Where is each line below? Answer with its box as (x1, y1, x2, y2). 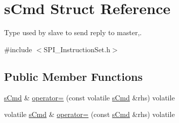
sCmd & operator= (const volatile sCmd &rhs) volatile (4, 92, 175, 102)
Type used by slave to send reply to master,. (4, 27, 142, 38)
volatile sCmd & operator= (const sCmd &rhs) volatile (4, 109, 175, 119)
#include (4, 44, 32, 54)
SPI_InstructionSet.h (43, 44, 110, 54)
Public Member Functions (4, 68, 143, 84)
